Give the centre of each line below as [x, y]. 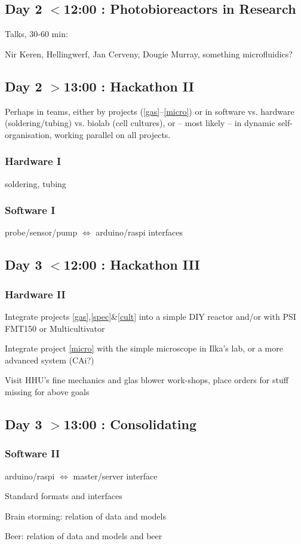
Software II [33, 453]
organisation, [28, 134]
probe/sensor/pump [41, 232]
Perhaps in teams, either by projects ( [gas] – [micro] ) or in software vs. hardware [150, 111]
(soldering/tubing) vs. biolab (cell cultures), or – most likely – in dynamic [140, 123]
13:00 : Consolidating [130, 424]
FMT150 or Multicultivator [55, 328]
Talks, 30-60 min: [36, 34]
